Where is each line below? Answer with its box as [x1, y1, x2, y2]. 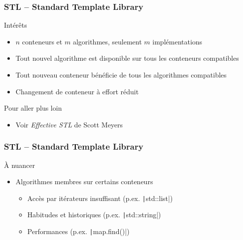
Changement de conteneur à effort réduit [15, 86, 139, 96]
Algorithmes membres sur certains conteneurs [15, 176, 153, 187]
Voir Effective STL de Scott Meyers [15, 119, 123, 129]
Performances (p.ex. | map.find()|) [27, 226, 130, 237]
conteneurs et [22, 36, 63, 46]
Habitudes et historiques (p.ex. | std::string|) [27, 209, 161, 220]
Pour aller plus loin [4, 103, 62, 113]
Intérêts [4, 20, 27, 30]
